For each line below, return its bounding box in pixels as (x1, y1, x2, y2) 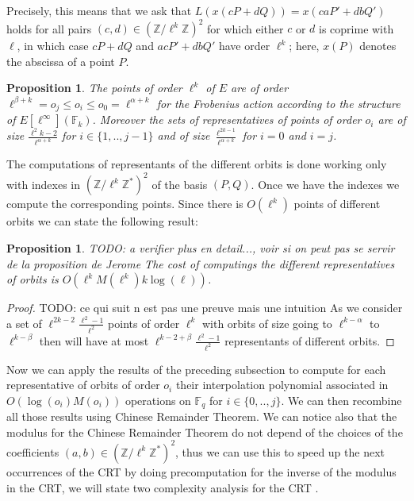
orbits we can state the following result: (6, 213, 198, 229)
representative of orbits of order (6, 376, 160, 393)
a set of (6, 314, 42, 331)
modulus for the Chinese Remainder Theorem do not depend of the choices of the (6, 423, 403, 440)
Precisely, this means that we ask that (6, 2, 192, 18)
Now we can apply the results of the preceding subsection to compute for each (6, 360, 386, 377)
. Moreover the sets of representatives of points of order (92, 111, 362, 128)
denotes (359, 37, 397, 54)
